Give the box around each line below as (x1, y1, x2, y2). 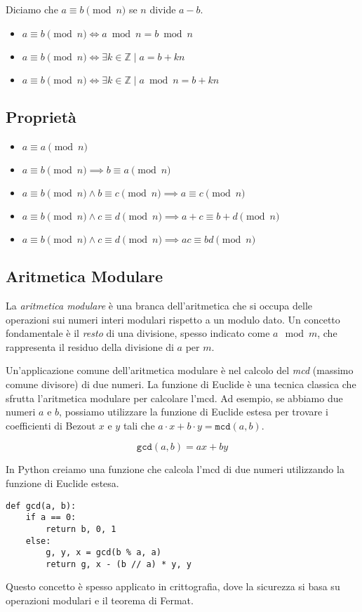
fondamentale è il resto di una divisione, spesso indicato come (6, 326, 270, 340)
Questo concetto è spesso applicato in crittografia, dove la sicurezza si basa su (6, 579, 340, 594)
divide (149, 2, 176, 16)
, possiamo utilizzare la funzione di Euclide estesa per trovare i (59, 404, 328, 419)
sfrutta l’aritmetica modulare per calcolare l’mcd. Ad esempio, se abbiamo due (6, 390, 343, 405)
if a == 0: (25, 512, 76, 523)
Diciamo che (6, 2, 58, 16)
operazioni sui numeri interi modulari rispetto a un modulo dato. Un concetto (6, 312, 340, 326)
